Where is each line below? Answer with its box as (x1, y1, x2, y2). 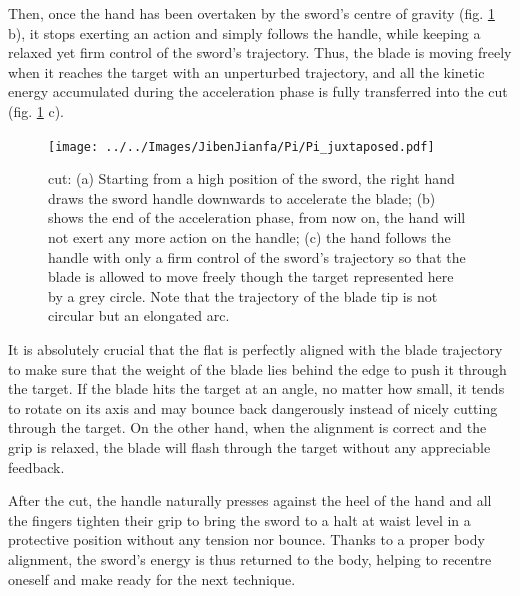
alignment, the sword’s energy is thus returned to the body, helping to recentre (8, 548, 492, 569)
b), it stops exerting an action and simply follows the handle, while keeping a (8, 22, 481, 43)
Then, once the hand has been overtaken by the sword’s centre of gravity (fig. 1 (8, 3, 495, 23)
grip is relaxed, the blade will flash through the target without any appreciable (8, 436, 491, 457)
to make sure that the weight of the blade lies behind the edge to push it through (8, 358, 507, 379)
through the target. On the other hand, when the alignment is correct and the (8, 417, 487, 438)
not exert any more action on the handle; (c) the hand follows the (48, 227, 451, 247)
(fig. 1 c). (8, 100, 65, 121)
